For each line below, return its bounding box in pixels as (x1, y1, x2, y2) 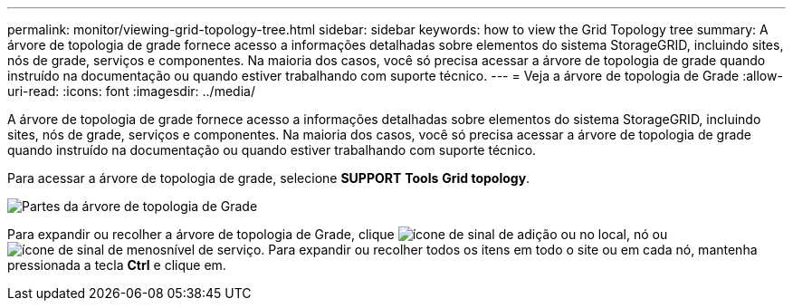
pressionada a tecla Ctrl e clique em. (7, 257, 226, 273)
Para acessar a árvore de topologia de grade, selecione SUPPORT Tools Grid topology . (7, 170, 530, 186)
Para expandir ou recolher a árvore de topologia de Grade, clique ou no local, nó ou (7, 226, 668, 242)
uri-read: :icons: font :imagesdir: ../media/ (7, 83, 255, 99)
